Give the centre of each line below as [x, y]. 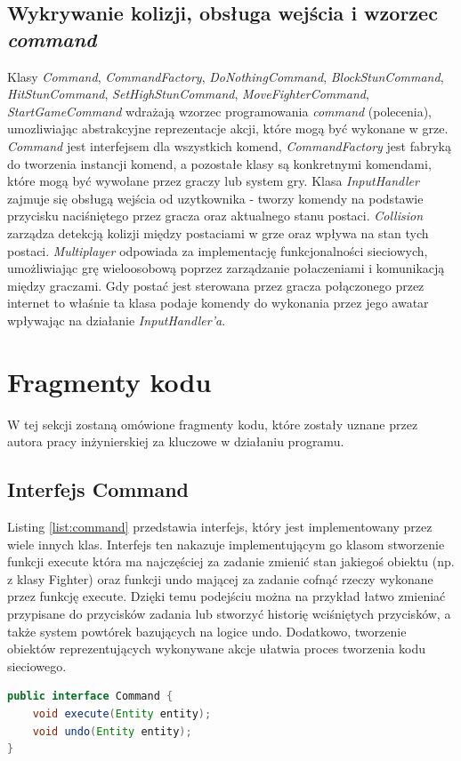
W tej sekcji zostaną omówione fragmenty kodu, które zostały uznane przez [213, 424]
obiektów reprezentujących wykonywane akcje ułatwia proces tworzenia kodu [217, 649]
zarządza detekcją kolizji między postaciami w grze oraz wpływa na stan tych [218, 232]
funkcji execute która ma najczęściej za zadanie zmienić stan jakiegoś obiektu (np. [231, 561]
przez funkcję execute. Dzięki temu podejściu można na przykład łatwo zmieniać [226, 596]
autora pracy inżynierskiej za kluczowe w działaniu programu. [176, 441]
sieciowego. [37, 665]
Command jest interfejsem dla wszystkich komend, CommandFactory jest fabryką [229, 145]
